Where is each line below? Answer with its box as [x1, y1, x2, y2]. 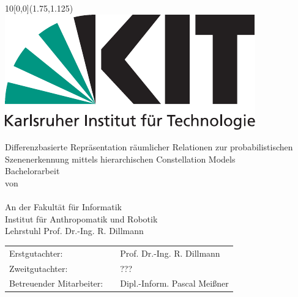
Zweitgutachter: [9, 262, 68, 274]
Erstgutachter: [9, 246, 63, 259]
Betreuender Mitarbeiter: [9, 277, 103, 290]
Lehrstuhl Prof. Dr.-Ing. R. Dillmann [5, 224, 144, 237]
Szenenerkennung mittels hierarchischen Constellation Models [5, 152, 236, 165]
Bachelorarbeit [5, 164, 60, 177]
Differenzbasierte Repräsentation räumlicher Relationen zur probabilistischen [5, 141, 293, 153]
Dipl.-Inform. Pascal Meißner [120, 277, 229, 290]
